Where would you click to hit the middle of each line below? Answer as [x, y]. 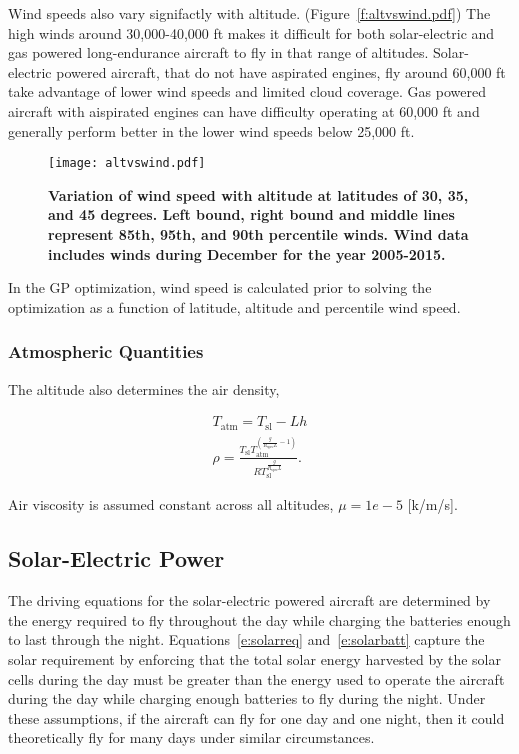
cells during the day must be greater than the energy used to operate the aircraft [256, 678]
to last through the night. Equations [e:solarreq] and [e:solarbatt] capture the [246, 639]
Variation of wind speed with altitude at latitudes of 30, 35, [258, 194]
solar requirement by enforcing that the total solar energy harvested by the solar [254, 659]
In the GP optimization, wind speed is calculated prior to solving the [220, 287]
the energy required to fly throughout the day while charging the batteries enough [259, 619]
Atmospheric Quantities [106, 351]
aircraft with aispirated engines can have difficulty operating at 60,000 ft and [244, 110]
